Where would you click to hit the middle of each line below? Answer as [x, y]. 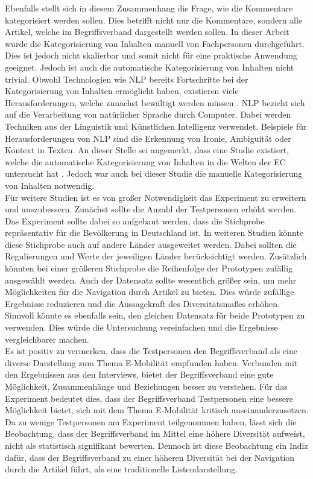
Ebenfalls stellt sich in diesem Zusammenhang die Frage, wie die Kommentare [149, 8]
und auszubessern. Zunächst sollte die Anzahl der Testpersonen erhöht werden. [151, 209]
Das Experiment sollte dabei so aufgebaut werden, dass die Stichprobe [135, 220]
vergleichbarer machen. [47, 339]
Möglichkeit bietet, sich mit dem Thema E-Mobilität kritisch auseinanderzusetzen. [157, 410]
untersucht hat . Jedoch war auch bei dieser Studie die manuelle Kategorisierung [154, 173]
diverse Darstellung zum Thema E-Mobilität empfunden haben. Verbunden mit [151, 362]
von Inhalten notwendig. [50, 185]
